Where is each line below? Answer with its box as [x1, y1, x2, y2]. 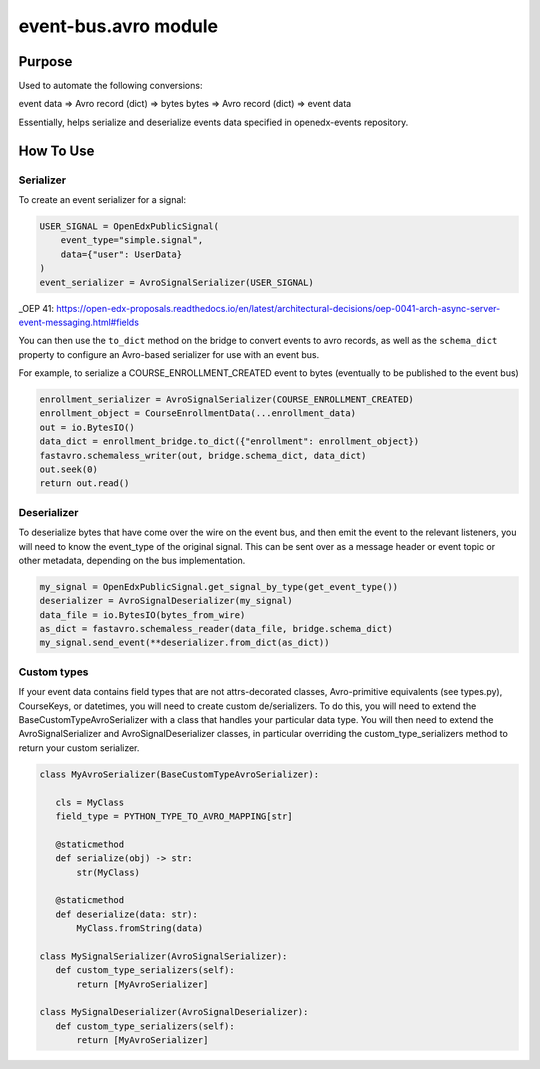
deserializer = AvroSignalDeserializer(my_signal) [39, 595, 294, 607]
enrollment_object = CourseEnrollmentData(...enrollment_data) [39, 408, 357, 419]
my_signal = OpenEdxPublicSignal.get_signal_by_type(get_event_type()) [39, 581, 399, 592]
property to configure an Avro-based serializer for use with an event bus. [18, 348, 320, 360]
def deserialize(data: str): [55, 908, 199, 920]
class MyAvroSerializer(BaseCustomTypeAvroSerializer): [39, 768, 320, 780]
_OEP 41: [18, 302, 55, 314]
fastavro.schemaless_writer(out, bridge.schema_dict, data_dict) [39, 450, 367, 461]
